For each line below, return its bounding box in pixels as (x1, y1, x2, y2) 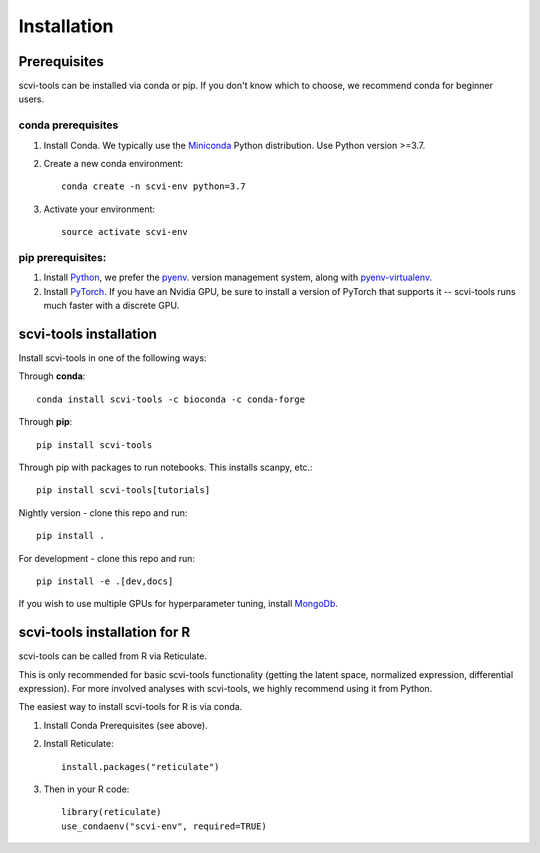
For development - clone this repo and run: (18, 552, 195, 564)
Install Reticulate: (43, 738, 114, 750)
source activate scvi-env (61, 226, 189, 238)
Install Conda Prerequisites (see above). (43, 719, 209, 731)
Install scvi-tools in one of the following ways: (18, 351, 207, 364)
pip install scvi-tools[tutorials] (36, 485, 211, 496)
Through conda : (18, 370, 86, 382)
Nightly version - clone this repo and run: (18, 506, 188, 519)
